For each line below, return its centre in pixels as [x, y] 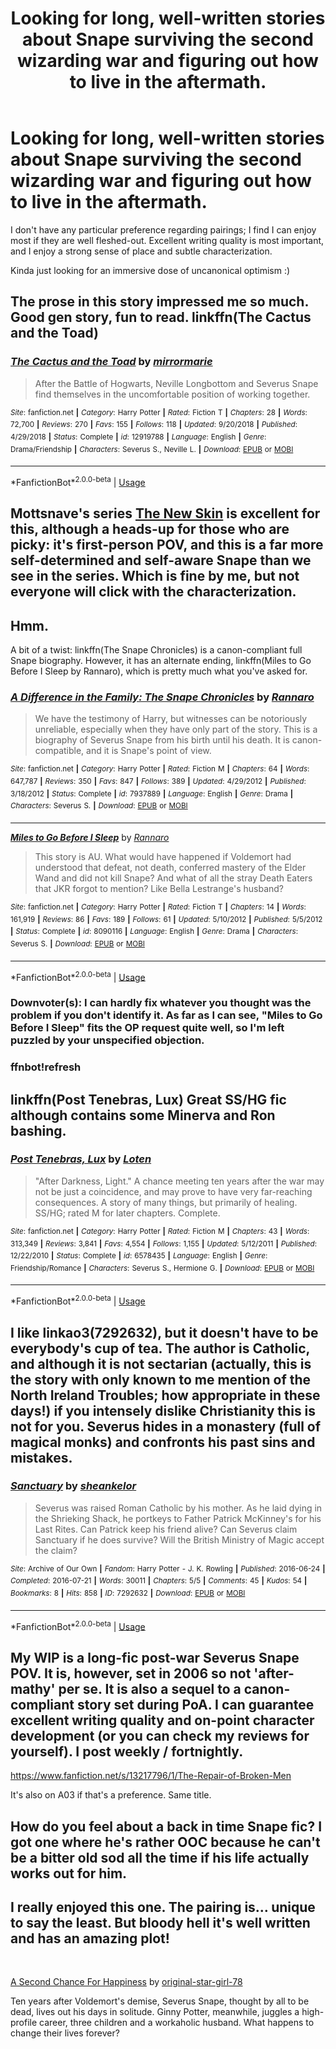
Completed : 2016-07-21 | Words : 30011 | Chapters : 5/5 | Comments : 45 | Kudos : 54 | [159, 1581]
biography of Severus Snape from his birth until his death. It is [162, 740]
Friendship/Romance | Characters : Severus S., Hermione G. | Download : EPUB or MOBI [162, 1268]
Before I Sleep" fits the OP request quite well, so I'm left [147, 1028]
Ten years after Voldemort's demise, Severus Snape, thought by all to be [160, 2001]
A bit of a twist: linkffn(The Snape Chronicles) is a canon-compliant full [156, 650]
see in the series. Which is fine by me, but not [155, 576]
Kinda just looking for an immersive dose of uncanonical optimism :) [150, 270]
